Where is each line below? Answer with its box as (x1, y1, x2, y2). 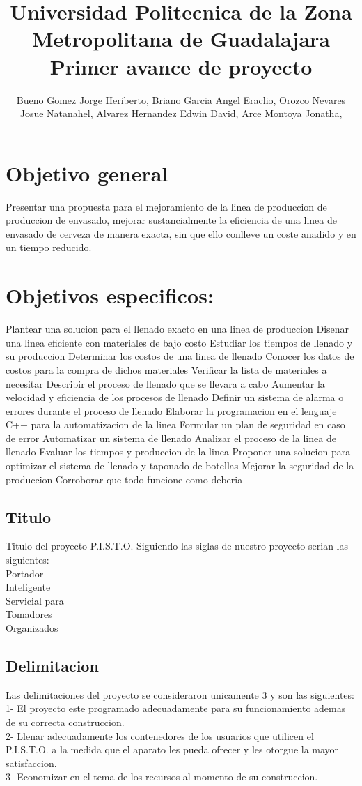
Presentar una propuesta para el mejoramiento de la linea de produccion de (6, 199, 327, 213)
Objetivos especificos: (6, 281, 214, 310)
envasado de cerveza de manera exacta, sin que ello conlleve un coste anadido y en (6, 226, 356, 241)
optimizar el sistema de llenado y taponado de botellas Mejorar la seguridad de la (6, 458, 354, 473)
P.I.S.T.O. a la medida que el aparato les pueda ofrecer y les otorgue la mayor (6, 742, 339, 757)
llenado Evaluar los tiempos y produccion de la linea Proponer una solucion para (6, 444, 351, 459)
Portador (6, 566, 44, 580)
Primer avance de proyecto (49, 52, 313, 80)
